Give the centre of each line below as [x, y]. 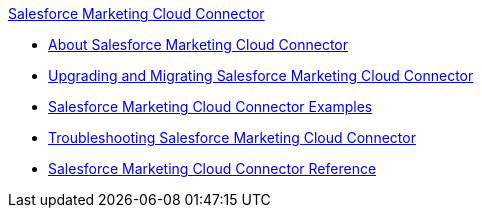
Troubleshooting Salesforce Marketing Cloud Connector [232, 137]
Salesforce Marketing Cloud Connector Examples [210, 106]
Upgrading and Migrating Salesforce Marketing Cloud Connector [261, 75]
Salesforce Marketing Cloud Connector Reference [212, 168]
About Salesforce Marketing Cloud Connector [198, 44]
